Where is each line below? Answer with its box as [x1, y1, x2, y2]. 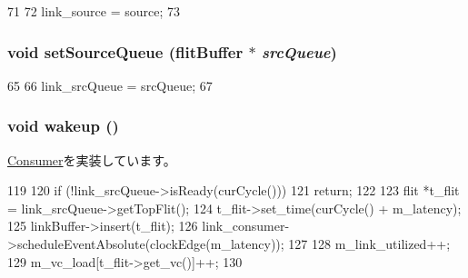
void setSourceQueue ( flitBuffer [7, 40, 244, 63]
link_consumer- [202, 216, 290, 235]
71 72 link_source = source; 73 [7, 2, 181, 20]
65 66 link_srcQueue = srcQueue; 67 [7, 75, 213, 94]
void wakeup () [7, 114, 119, 137]
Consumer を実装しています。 [7, 150, 176, 169]
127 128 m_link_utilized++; [288, 234, 451, 253]
